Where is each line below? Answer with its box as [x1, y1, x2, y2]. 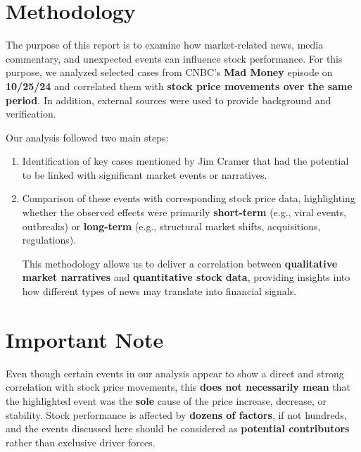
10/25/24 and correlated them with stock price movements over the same [6, 78, 353, 93]
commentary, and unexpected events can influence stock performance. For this [6, 51, 343, 65]
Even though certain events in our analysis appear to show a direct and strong [6, 365, 344, 380]
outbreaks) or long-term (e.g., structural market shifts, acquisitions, [22, 218, 321, 233]
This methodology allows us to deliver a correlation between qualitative [22, 256, 338, 270]
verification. [6, 106, 56, 121]
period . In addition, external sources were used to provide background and [6, 92, 331, 107]
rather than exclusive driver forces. [6, 434, 156, 449]
